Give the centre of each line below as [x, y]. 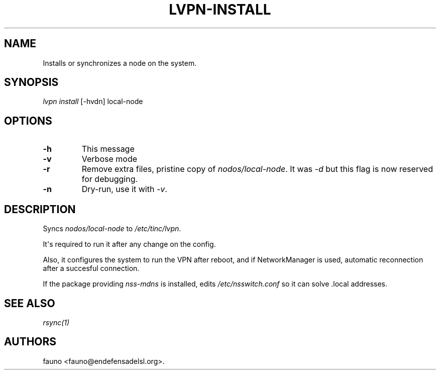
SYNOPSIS [31, 82]
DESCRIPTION [40, 209]
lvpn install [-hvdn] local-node [93, 102]
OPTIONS [28, 121]
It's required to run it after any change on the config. [129, 244]
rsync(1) [56, 322]
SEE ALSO [30, 303]
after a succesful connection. [91, 268]
